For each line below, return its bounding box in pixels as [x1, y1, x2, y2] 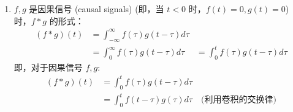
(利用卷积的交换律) [200, 96, 276, 105]
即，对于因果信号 [13, 60, 83, 73]
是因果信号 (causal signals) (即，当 [29, 2, 164, 15]
